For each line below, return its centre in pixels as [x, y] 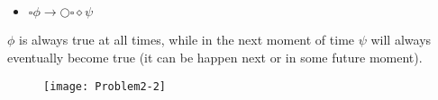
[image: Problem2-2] [105, 86]
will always [401, 40]
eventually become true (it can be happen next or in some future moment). [215, 57]
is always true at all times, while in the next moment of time [187, 40]
